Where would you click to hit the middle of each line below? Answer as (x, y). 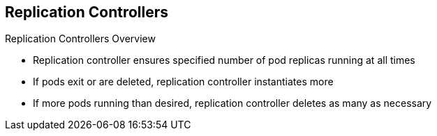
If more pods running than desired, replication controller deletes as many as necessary (232, 103)
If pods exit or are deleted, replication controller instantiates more (183, 82)
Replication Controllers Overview (80, 39)
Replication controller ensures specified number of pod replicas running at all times (224, 60)
